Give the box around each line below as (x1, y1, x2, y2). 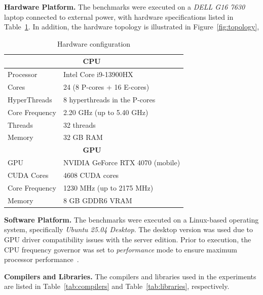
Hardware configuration (57, 38, 131, 49)
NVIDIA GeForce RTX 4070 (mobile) (63, 157, 180, 168)
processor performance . (4, 254, 79, 265)
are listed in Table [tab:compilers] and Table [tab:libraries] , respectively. (4, 281, 230, 291)
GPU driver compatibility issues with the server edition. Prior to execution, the (4, 234, 251, 244)
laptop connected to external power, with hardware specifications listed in (4, 11, 234, 22)
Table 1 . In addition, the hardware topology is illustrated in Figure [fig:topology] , (4, 21, 259, 32)
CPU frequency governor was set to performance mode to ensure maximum (4, 244, 237, 254)
